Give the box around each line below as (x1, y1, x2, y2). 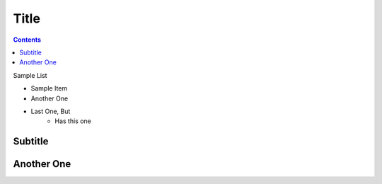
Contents (13, 35, 42, 44)
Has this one (54, 117, 91, 125)
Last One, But (30, 107, 71, 115)
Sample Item (30, 84, 68, 93)
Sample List (13, 71, 47, 79)
